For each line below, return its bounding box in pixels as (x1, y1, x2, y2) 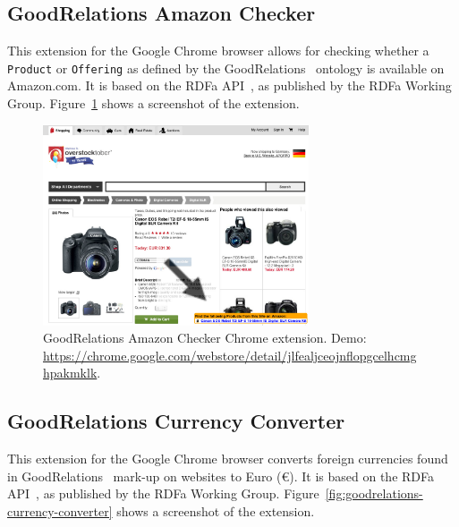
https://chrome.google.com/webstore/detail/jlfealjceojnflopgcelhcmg (43, 345, 417, 364)
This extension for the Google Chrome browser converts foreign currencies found (7, 449, 448, 468)
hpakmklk (43, 363, 98, 382)
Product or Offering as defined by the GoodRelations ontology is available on (7, 58, 445, 77)
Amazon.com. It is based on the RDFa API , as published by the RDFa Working (7, 76, 452, 95)
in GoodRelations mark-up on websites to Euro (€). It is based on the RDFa (7, 466, 434, 485)
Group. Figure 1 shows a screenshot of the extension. (7, 94, 300, 113)
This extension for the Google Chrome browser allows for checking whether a (7, 41, 429, 60)
